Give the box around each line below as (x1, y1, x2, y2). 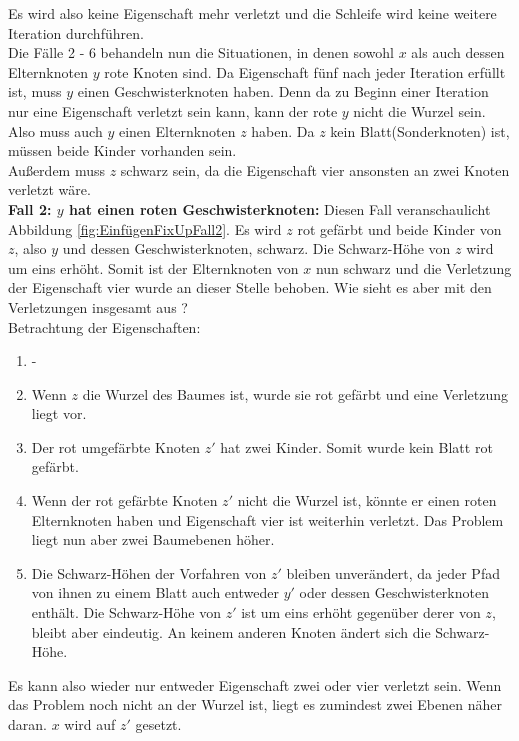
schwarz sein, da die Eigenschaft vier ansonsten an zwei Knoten (120, 159, 510, 180)
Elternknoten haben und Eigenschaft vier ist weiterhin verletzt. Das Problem (31, 509, 504, 530)
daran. (8, 714, 47, 734)
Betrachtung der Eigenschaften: (8, 316, 201, 337)
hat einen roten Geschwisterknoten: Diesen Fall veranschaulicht (69, 198, 491, 219)
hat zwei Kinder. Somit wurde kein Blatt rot (220, 436, 493, 457)
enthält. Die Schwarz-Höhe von (31, 602, 222, 623)
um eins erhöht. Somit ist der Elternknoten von (8, 257, 299, 278)
